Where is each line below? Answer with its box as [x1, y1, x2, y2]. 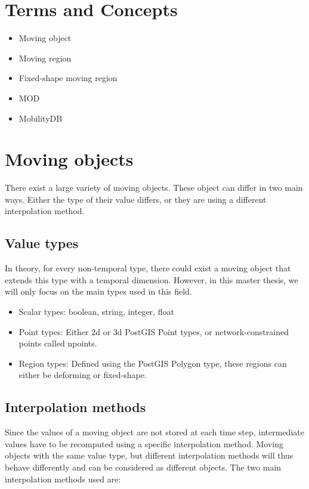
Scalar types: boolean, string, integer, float [18, 305, 174, 317]
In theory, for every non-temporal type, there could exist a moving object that [5, 262, 291, 274]
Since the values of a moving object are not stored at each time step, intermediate [5, 426, 304, 438]
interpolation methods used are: [5, 472, 121, 485]
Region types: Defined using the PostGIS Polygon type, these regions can [18, 357, 287, 369]
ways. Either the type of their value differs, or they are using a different [5, 193, 267, 205]
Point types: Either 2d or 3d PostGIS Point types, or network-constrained [18, 325, 289, 338]
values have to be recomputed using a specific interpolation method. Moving [5, 437, 283, 450]
